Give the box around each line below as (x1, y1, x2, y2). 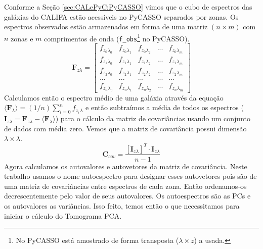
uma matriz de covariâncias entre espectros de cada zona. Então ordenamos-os (4, 180, 247, 191)
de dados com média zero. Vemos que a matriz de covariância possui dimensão (4, 123, 247, 133)
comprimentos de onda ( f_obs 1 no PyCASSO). (44, 31, 190, 43)
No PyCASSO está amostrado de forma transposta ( (16, 235, 179, 245)
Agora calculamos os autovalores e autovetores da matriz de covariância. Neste (4, 161, 247, 171)
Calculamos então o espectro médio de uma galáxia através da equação (4, 92, 224, 103)
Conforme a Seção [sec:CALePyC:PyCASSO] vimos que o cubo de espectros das (4, 2, 252, 12)
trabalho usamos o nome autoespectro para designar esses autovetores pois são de (4, 171, 257, 181)
